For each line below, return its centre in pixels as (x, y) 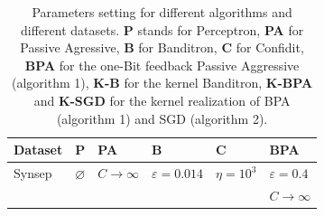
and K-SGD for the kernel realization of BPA (162, 100)
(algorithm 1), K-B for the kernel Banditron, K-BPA (162, 83)
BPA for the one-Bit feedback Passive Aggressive (162, 65)
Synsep (33, 173)
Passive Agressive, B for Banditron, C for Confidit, (162, 47)
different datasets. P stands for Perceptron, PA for (162, 29)
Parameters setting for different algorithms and (162, 12)
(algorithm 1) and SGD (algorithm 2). (162, 118)
